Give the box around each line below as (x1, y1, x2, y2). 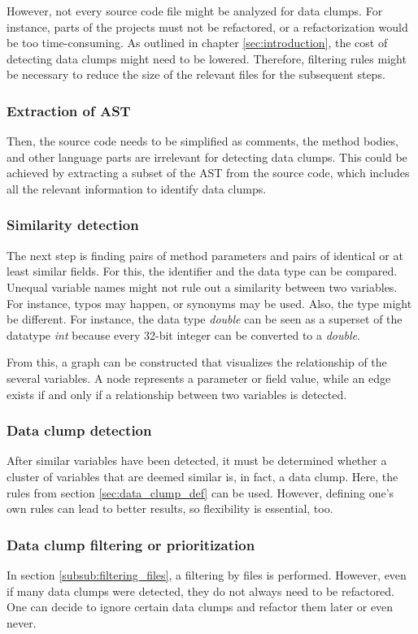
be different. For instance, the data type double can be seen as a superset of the (7, 310, 403, 328)
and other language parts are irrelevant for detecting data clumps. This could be (7, 148, 407, 165)
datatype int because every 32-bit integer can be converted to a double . (7, 326, 360, 343)
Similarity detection (7, 215, 139, 235)
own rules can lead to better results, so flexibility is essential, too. (7, 500, 333, 517)
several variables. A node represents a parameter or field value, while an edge (7, 369, 391, 386)
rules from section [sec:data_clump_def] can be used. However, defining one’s (7, 484, 394, 501)
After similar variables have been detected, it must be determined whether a (7, 452, 387, 469)
